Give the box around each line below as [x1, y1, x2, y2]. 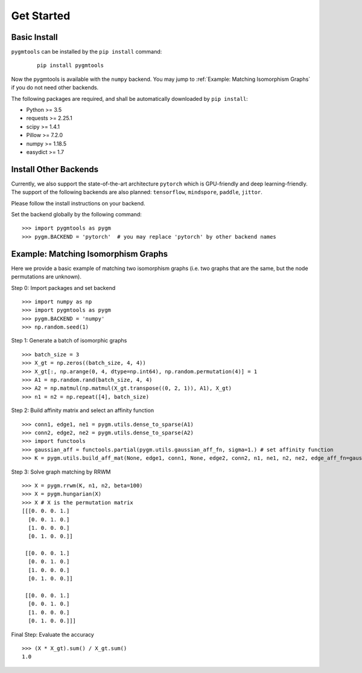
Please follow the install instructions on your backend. [11, 199, 145, 207]
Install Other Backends [11, 164, 99, 175]
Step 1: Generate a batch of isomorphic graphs [11, 337, 127, 344]
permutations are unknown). [11, 273, 81, 280]
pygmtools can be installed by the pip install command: [11, 48, 162, 56]
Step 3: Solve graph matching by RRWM [11, 468, 111, 475]
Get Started [11, 9, 71, 22]
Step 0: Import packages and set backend [11, 284, 116, 291]
